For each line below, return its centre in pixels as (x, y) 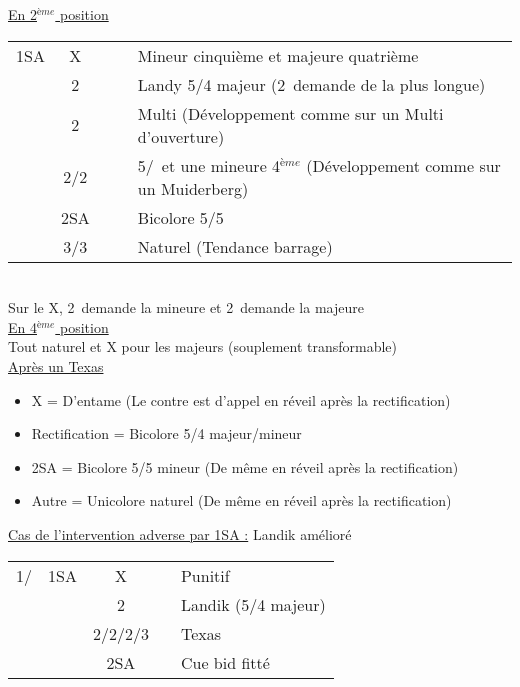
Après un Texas (56, 365)
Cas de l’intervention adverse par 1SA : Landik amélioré (180, 533)
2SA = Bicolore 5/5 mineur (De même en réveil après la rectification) (245, 466)
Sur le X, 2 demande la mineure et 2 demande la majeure (186, 307)
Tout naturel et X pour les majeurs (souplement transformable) (203, 346)
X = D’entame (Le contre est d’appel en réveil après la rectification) (241, 399)
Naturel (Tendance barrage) (235, 246)
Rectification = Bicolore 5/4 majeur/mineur (166, 433)
